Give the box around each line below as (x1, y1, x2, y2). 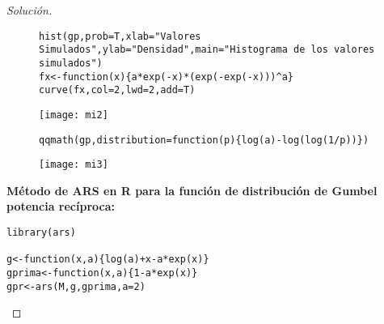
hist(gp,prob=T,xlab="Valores (39, 30, 201, 42)
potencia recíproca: (6, 198, 115, 215)
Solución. (6, 2, 53, 18)
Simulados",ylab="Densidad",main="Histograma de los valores (39, 44, 375, 56)
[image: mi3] (39, 159, 108, 171)
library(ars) (6, 227, 76, 239)
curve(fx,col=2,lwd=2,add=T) (39, 84, 196, 96)
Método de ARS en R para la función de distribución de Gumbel (6, 181, 378, 198)
